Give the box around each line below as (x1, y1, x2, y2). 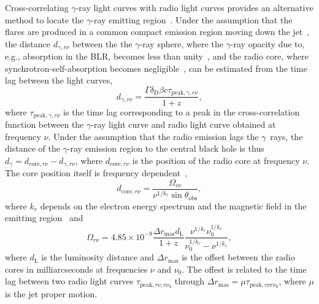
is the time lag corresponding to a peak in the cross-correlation (63, 105, 300, 118)
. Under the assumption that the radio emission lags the (48, 130, 259, 142)
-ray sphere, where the (139, 37, 223, 50)
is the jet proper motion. (5, 287, 98, 300)
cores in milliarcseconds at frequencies (5, 262, 148, 275)
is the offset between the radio (182, 251, 295, 263)
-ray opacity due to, (230, 37, 305, 50)
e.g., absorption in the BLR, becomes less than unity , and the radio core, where (5, 50, 309, 63)
